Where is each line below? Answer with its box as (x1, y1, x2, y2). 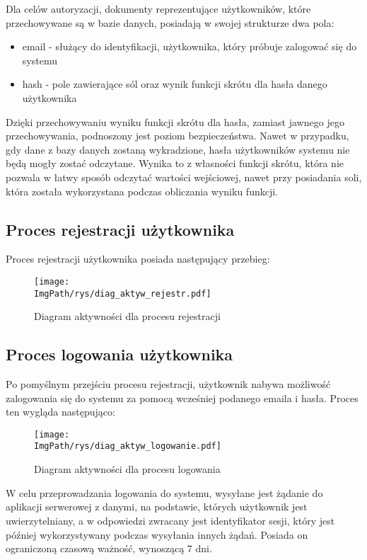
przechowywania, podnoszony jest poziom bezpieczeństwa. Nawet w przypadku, (6, 128, 349, 143)
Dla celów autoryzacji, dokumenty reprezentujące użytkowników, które (6, 1, 311, 16)
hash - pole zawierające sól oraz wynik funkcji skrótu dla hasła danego (22, 76, 327, 91)
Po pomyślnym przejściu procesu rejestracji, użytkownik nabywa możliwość (6, 377, 331, 392)
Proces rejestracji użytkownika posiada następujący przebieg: (6, 251, 270, 266)
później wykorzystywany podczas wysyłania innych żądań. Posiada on (6, 527, 308, 542)
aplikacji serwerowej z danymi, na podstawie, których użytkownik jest (6, 499, 308, 514)
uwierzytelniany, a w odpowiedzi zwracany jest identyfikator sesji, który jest (6, 513, 335, 527)
